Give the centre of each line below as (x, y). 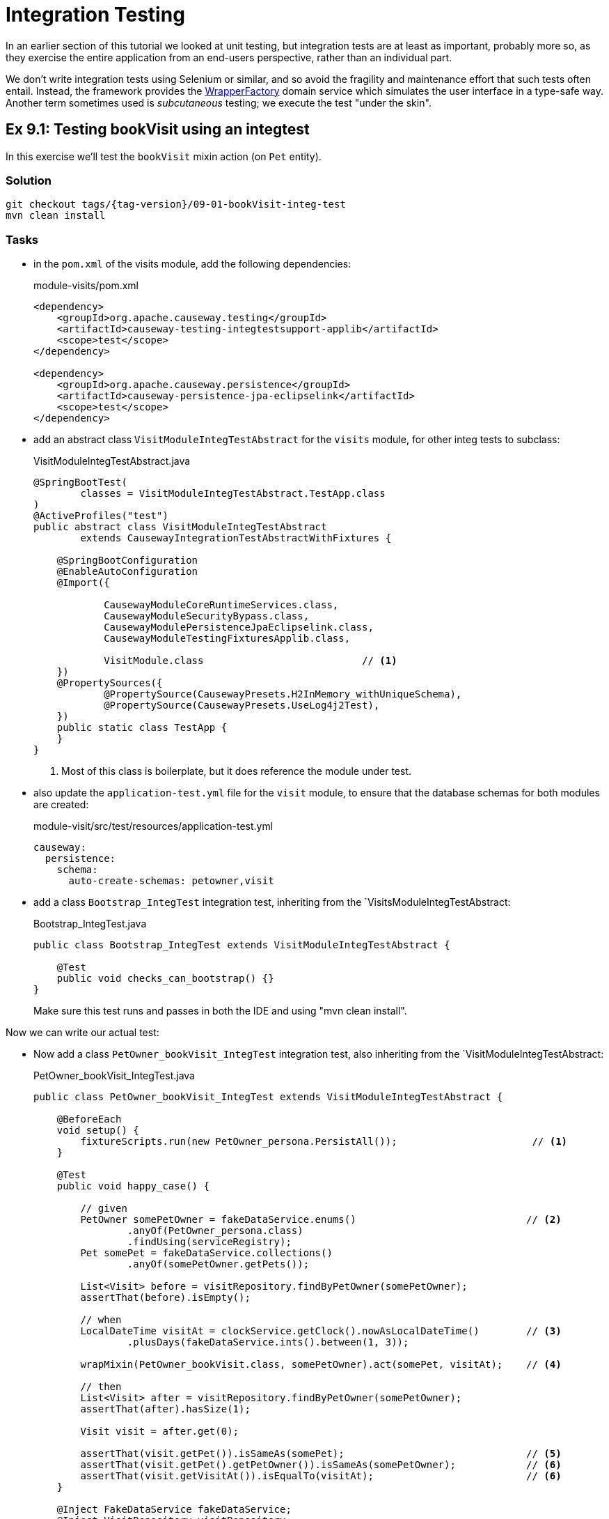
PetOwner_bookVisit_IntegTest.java (114, 1076)
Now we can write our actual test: (82, 1033)
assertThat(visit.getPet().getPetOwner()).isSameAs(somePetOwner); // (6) (321, 1465)
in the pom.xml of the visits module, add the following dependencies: (192, 264)
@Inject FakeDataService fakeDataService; (174, 1510)
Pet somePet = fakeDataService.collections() (206, 1253)
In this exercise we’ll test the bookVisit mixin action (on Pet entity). (164, 156)
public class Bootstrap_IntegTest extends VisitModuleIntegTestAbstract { (242, 945)
